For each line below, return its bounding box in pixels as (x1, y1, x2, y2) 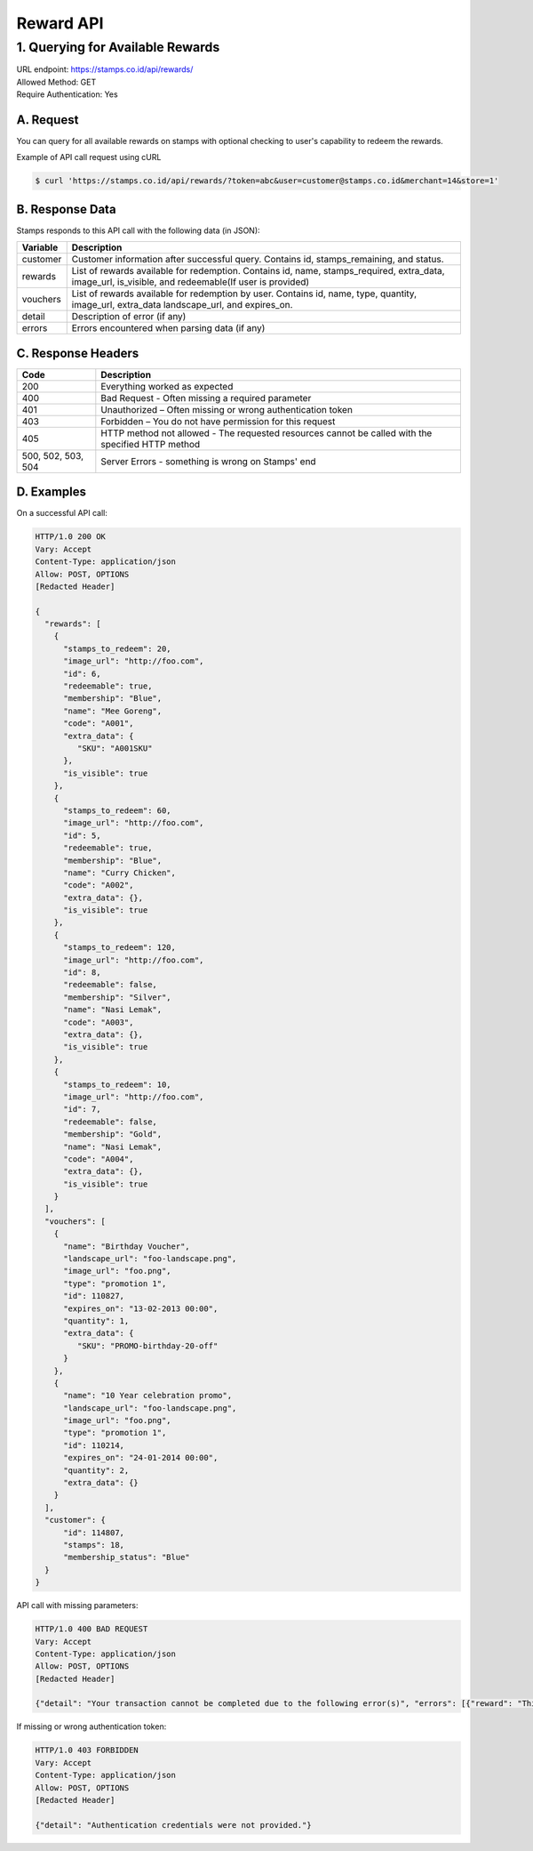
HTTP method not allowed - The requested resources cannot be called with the (100, 427, 433, 439)
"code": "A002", (63, 881, 134, 890)
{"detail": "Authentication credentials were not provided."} (35, 1820, 312, 1830)
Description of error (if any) (71, 310, 187, 323)
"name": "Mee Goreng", (63, 705, 163, 716)
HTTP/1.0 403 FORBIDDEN (35, 1745, 139, 1756)
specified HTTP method (100, 438, 201, 450)
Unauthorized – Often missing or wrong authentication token (100, 403, 353, 415)
